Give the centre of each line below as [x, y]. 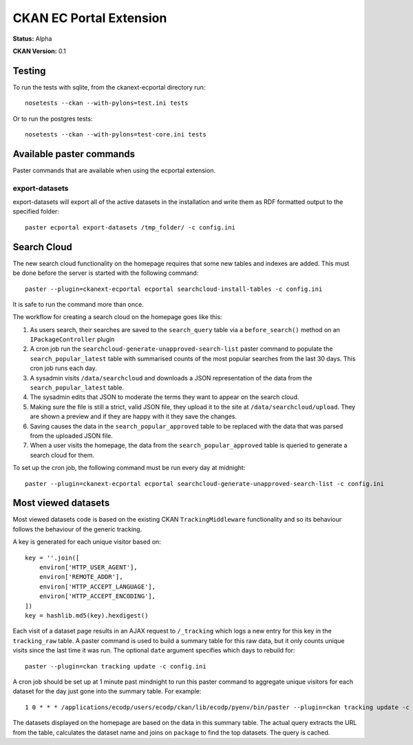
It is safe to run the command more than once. [78, 304]
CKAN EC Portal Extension [90, 18]
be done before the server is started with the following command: [106, 273]
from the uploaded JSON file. [71, 436]
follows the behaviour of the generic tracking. [77, 529]
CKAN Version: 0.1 [40, 51]
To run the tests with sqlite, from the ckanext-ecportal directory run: [109, 87]
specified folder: [36, 212]
